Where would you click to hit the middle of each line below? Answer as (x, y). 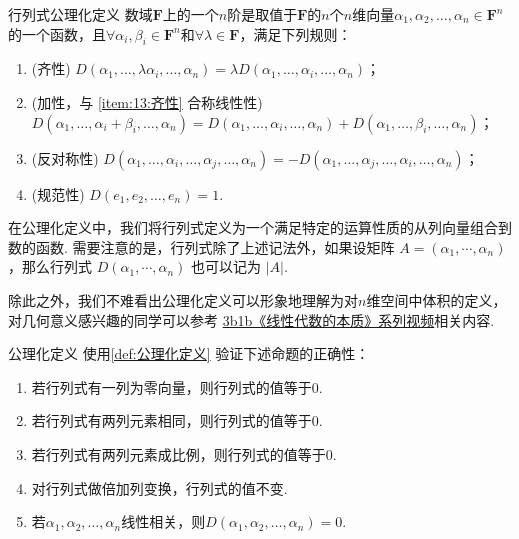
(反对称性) (65, 157)
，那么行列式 (50, 266)
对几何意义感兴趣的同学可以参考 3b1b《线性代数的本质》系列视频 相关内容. (251, 319)
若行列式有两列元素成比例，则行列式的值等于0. (184, 453)
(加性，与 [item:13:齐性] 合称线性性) (147, 101)
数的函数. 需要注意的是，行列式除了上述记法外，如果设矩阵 (201, 246)
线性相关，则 (163, 521)
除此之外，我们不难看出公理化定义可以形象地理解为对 (183, 299)
